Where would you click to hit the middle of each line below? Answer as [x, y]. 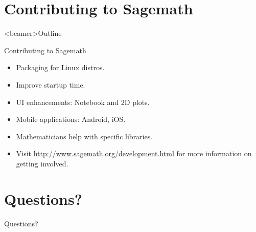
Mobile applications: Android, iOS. [71, 119]
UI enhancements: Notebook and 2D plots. [83, 102]
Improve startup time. [51, 84]
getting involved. [42, 163]
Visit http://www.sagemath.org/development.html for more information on [134, 153]
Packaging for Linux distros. [60, 67]
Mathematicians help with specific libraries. [84, 136]
